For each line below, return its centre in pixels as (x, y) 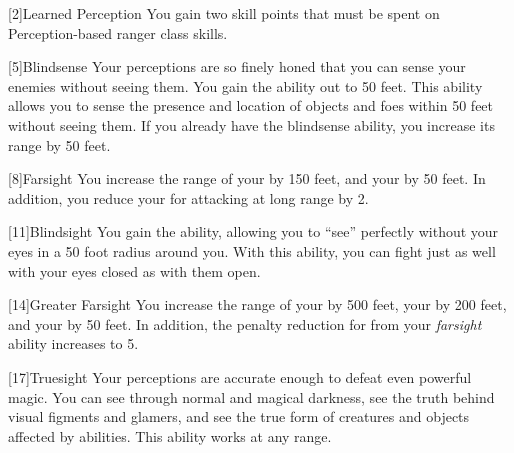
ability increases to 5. (73, 343)
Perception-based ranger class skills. (118, 32)
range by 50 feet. (59, 144)
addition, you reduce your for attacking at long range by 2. (188, 197)
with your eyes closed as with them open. (134, 270)
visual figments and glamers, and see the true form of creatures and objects (239, 416)
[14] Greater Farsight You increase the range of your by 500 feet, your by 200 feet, (257, 304)
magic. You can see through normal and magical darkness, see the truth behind (251, 396)
